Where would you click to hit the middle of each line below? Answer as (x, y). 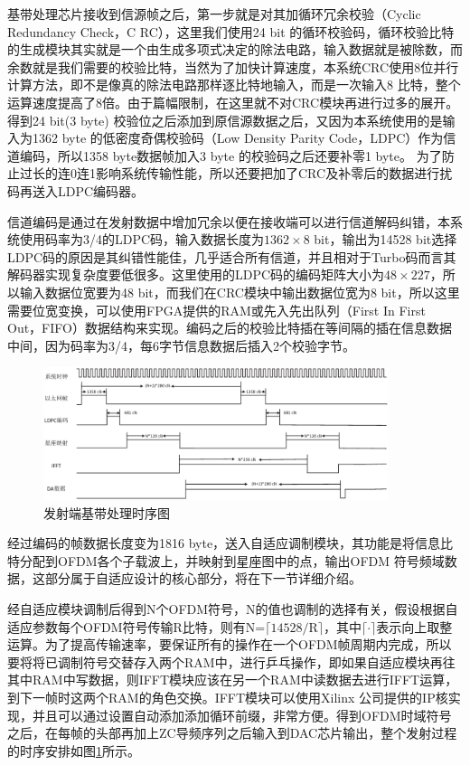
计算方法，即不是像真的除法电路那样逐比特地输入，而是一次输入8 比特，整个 (234, 85)
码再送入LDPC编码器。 (76, 190)
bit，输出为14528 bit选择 (385, 239)
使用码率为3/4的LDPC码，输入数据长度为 (142, 239)
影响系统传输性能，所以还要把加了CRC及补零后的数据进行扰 (274, 173)
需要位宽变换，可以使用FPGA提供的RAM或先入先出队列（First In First (216, 310)
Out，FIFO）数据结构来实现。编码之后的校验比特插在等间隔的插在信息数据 (230, 328)
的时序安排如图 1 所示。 (74, 750)
